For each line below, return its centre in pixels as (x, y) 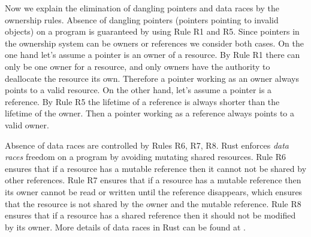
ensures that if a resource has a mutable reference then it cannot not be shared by (156, 168)
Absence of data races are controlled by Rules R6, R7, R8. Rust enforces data (147, 145)
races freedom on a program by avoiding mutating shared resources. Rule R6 (145, 157)
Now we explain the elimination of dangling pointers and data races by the (142, 8)
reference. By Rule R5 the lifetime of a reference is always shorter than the (142, 101)
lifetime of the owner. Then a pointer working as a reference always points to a (150, 113)
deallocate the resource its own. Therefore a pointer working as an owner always (152, 78)
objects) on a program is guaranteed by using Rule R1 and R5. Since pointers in (152, 31)
